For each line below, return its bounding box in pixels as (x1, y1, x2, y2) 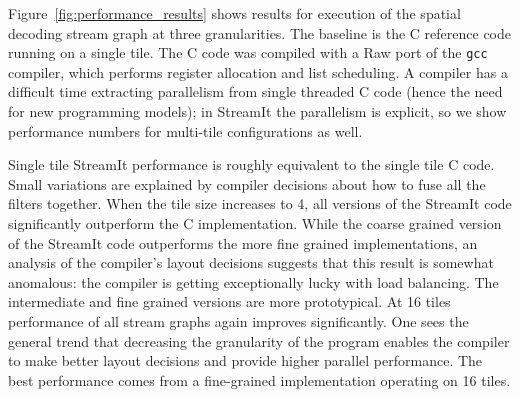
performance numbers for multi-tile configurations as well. (8, 120, 363, 141)
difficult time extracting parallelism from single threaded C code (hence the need (8, 81, 503, 102)
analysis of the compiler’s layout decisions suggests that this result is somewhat (8, 252, 494, 273)
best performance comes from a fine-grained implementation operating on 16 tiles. (8, 369, 511, 390)
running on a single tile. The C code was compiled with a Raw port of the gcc (8, 42, 488, 63)
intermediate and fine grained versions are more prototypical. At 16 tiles (8, 291, 451, 312)
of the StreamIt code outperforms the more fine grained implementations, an (8, 232, 478, 253)
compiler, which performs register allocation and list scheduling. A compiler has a (8, 61, 508, 82)
